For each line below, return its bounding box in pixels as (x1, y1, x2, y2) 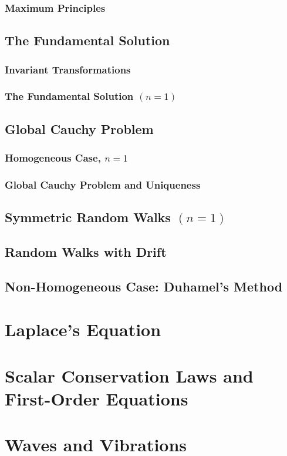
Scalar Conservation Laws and (5, 363, 254, 387)
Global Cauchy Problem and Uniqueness (5, 177, 201, 192)
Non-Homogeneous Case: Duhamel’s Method (5, 277, 283, 295)
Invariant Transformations (5, 62, 131, 76)
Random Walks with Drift (5, 242, 167, 260)
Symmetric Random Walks (5, 208, 171, 226)
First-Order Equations (5, 386, 188, 410)
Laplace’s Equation (5, 317, 161, 341)
